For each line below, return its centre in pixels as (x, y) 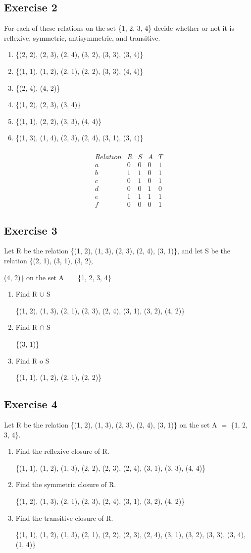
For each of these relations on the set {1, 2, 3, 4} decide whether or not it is (119, 28)
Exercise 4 (31, 404)
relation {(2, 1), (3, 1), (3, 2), (49, 260)
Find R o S (32, 360)
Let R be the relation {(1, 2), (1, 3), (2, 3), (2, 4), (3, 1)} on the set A (111, 424)
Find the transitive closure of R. (64, 518)
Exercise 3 (31, 230)
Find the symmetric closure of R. (66, 484)
